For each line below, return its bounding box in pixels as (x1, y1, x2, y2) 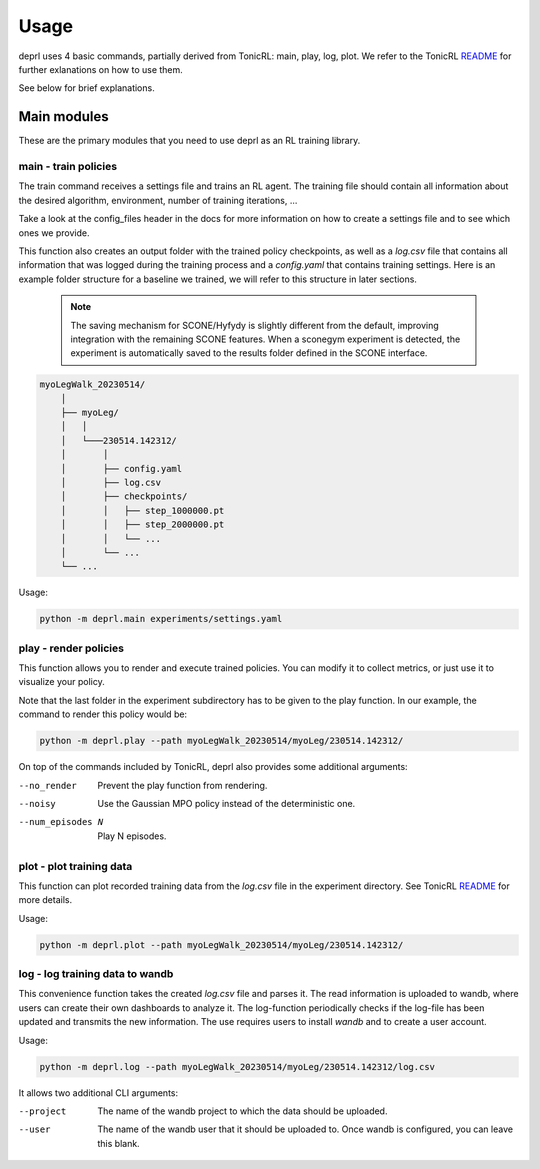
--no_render (18, 780, 77, 791)
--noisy (18, 798, 57, 809)
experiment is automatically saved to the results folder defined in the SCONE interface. (70, 347, 428, 359)
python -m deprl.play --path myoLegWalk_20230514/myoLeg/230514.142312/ (39, 735, 404, 747)
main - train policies (18, 160, 118, 173)
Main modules (18, 108, 109, 125)
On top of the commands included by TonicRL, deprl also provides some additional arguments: (18, 761, 409, 773)
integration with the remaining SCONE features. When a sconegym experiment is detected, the (70, 333, 461, 345)
